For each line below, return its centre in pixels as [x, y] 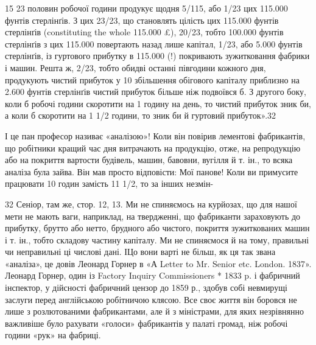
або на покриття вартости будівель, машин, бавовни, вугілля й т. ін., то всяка [149, 160]
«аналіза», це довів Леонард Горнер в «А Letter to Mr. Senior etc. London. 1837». [158, 263]
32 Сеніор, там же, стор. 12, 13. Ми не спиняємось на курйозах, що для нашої [151, 204]
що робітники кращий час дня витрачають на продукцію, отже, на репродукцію [153, 148]
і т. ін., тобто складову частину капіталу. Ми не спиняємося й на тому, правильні [157, 239]
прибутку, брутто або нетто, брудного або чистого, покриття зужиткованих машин [157, 228]
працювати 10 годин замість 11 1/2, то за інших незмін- [109, 183]
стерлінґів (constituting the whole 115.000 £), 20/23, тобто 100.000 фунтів [144, 32]
